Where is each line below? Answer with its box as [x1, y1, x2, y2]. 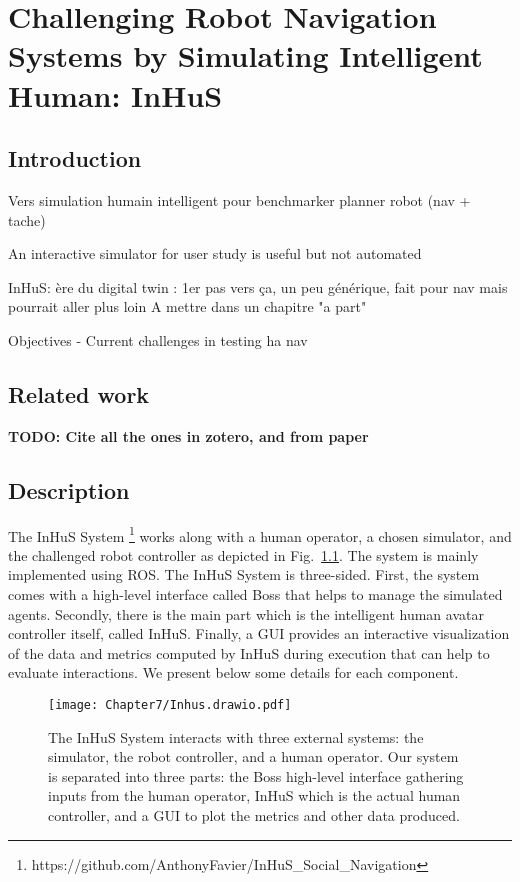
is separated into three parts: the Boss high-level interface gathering [48, 765, 464, 786]
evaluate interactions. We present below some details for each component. [8, 662, 459, 683]
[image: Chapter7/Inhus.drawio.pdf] [48, 697, 292, 712]
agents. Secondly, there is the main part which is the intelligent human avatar [8, 603, 484, 624]
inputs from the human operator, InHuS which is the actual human [48, 785, 461, 806]
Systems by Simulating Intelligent [8, 35, 483, 76]
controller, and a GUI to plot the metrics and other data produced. [48, 804, 460, 825]
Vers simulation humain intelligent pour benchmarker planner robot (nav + [8, 189, 471, 210]
